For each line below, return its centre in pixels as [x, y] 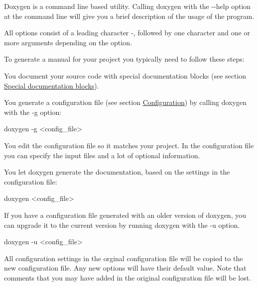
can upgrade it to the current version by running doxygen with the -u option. [122, 225]
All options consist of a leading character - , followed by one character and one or [127, 33]
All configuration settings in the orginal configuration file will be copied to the [124, 258]
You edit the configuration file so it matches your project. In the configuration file [129, 145]
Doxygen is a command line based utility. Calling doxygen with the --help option [128, 6]
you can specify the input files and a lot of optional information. [102, 155]
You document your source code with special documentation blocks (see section [125, 75]
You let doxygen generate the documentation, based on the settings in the [117, 172]
